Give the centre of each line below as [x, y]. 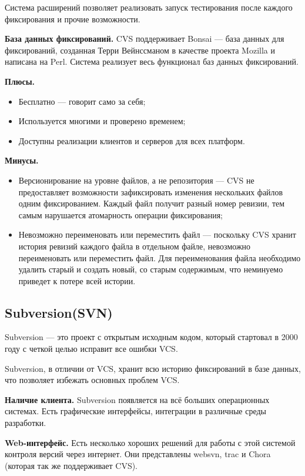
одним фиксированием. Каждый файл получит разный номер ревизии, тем [152, 203]
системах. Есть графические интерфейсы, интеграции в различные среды [135, 411]
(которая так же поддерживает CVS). [71, 465]
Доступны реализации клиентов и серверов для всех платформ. [132, 140]
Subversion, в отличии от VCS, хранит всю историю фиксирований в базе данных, [153, 368]
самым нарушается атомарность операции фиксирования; [120, 214]
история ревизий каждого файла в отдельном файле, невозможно [135, 246]
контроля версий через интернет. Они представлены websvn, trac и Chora [138, 454]
